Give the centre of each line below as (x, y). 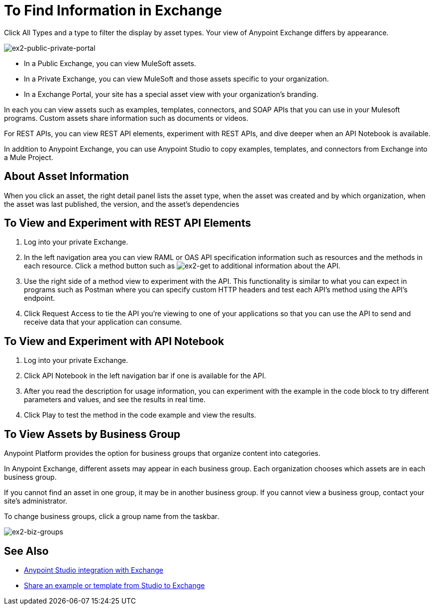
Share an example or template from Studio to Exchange (114, 585)
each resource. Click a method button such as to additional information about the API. (182, 266)
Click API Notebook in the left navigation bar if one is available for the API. (145, 376)
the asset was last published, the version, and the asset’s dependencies (122, 204)
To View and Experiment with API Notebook (114, 341)
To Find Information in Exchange (113, 10)
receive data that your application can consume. (103, 322)
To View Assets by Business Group (92, 434)
